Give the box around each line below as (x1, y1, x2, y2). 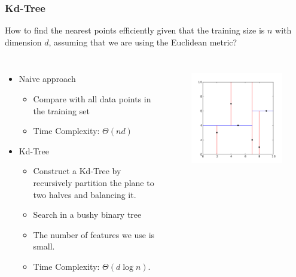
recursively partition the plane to (33, 176, 154, 188)
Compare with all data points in (33, 93, 151, 105)
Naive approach (19, 72, 76, 85)
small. (33, 240, 55, 252)
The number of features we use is (33, 228, 155, 241)
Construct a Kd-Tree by (33, 165, 121, 177)
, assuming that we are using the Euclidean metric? (48, 35, 237, 48)
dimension (5, 35, 42, 48)
